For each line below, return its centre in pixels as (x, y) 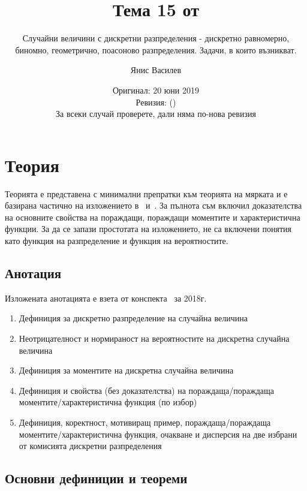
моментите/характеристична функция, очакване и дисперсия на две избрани (158, 434)
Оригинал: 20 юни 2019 (156, 90)
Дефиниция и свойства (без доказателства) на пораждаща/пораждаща (147, 390)
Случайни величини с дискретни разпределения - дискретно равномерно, (156, 38)
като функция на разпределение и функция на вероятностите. (117, 240)
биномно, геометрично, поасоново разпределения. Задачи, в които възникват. (156, 49)
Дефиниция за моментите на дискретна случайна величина (126, 370)
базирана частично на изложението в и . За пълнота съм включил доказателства (153, 205)
